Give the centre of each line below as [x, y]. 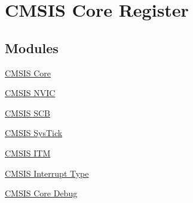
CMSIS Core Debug [41, 193]
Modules [32, 47]
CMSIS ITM [28, 153]
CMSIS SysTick [34, 133]
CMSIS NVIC [30, 93]
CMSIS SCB [28, 113]
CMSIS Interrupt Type [47, 173]
